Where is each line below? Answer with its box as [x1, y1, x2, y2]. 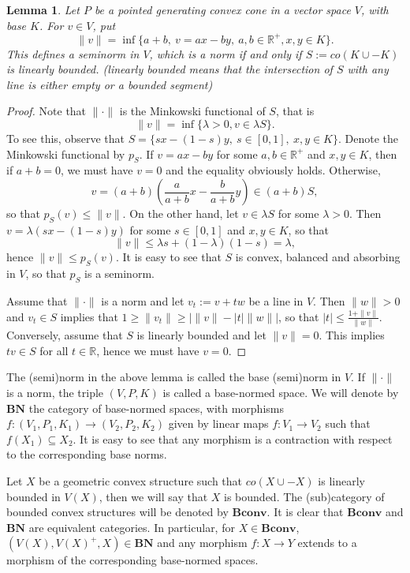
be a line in [248, 293, 304, 309]
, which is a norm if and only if [149, 45, 302, 62]
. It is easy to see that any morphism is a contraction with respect [73, 430, 393, 447]
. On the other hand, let [122, 205, 239, 222]
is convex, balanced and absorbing [235, 249, 401, 265]
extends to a [297, 534, 357, 551]
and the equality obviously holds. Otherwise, [166, 162, 381, 178]
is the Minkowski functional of [119, 103, 266, 119]
